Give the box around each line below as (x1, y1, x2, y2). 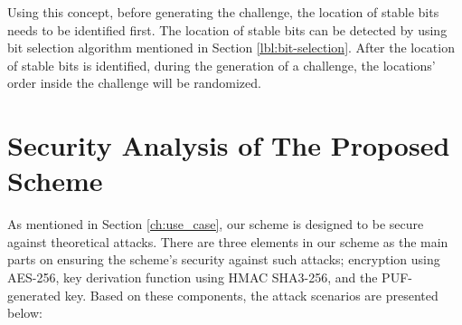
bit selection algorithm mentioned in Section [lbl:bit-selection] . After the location (7, 38, 455, 57)
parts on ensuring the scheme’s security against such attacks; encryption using (7, 250, 440, 269)
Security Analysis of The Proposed (7, 127, 450, 164)
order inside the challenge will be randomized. (7, 73, 261, 92)
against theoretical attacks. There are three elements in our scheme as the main (7, 232, 448, 251)
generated (7, 285, 61, 304)
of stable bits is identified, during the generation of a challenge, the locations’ (7, 55, 436, 74)
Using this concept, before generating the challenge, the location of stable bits (7, 3, 439, 21)
